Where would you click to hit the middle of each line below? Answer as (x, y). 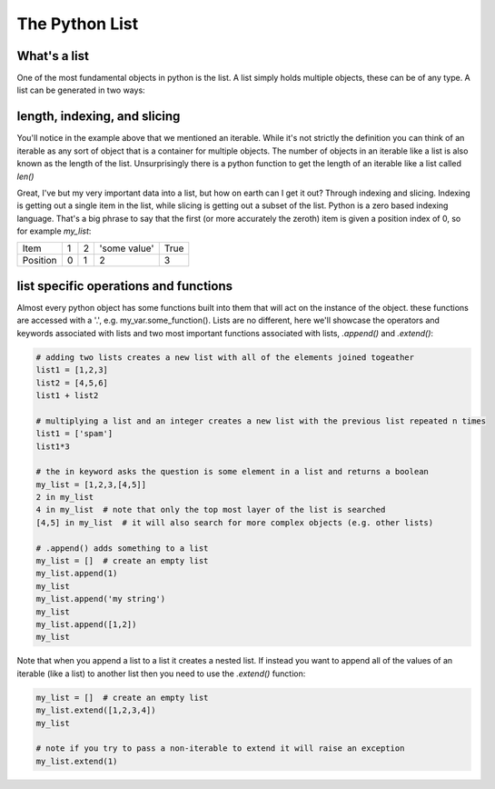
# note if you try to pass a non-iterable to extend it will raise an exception (220, 749)
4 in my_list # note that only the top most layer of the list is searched (211, 510)
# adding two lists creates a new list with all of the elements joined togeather (225, 357)
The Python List (78, 24)
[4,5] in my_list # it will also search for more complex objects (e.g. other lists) (235, 522)
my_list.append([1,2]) (86, 624)
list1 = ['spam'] (74, 434)
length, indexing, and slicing (99, 117)
